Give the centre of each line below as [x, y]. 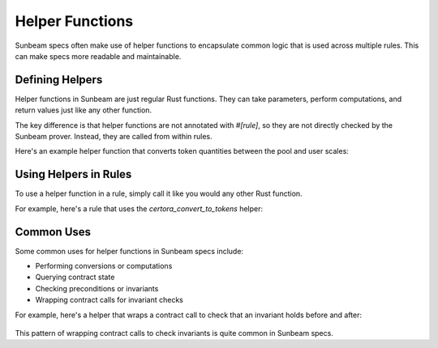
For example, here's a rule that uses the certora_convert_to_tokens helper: [139, 208]
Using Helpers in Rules [73, 174]
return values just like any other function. [84, 110]
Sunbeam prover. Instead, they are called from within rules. [114, 137]
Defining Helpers [59, 80]
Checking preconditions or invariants [97, 288]
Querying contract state [75, 277]
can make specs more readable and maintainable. [98, 56]
